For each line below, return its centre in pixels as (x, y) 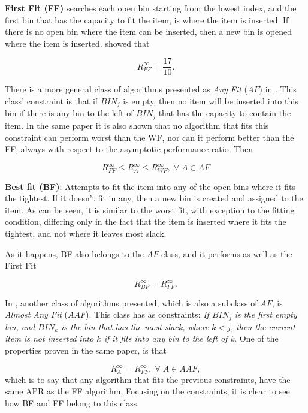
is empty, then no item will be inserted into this (211, 101)
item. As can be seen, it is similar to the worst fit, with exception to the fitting (150, 209)
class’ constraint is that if (52, 101)
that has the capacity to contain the (225, 113)
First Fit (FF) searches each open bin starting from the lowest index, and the (151, 8)
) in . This (278, 89)
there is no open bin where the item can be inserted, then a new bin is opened (149, 31)
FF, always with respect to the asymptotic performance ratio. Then (129, 149)
